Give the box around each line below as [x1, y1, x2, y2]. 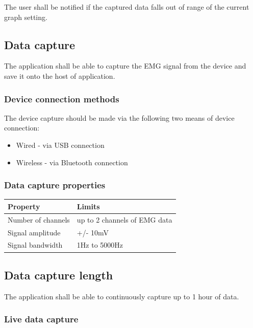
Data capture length [4, 267, 113, 282]
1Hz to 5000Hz [77, 239, 123, 250]
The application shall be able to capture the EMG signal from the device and [4, 60, 246, 71]
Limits [77, 201, 100, 211]
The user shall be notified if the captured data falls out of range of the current [4, 2, 249, 12]
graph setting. [4, 11, 47, 22]
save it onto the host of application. [4, 70, 115, 81]
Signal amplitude [8, 227, 61, 237]
